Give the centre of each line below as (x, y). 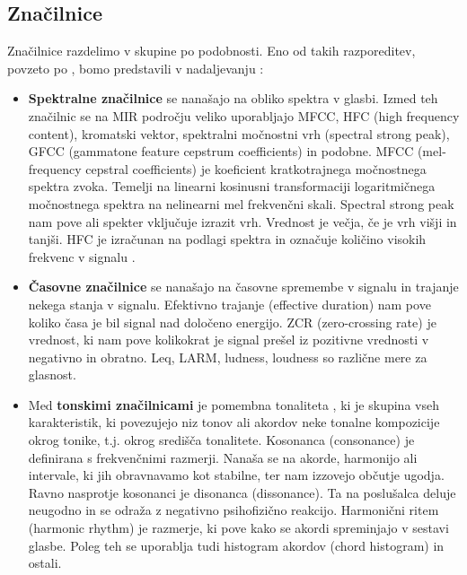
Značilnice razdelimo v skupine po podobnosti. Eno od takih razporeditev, (211, 51)
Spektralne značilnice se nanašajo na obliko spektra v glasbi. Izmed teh (233, 98)
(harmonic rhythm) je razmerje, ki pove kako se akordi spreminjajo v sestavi (238, 528)
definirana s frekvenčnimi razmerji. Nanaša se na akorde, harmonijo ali (223, 457)
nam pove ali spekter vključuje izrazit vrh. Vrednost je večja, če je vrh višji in (242, 221)
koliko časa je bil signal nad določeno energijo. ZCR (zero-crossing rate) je (232, 322)
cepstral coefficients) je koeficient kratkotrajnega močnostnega (256, 168)
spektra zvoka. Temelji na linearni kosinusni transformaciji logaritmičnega (232, 186)
